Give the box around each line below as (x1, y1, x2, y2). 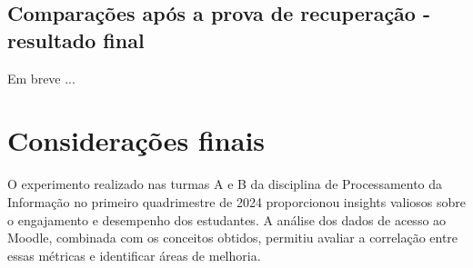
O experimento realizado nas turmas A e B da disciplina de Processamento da (7, 174, 443, 194)
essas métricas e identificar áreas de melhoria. (7, 245, 261, 264)
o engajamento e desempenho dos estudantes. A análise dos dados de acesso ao (7, 210, 447, 229)
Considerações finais (7, 122, 266, 159)
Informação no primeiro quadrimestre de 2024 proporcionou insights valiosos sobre (7, 192, 467, 211)
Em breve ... (7, 68, 75, 87)
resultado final (7, 25, 145, 54)
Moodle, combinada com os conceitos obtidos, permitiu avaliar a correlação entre (7, 228, 458, 247)
